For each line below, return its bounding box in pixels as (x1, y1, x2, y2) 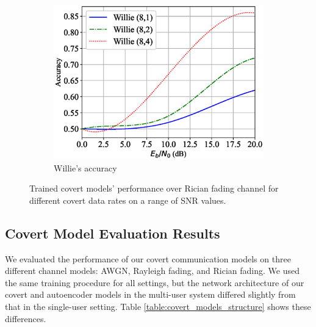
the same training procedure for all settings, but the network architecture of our (5, 276, 304, 289)
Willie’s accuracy (54, 161, 117, 174)
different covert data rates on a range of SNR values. (29, 193, 226, 206)
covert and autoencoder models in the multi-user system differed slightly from (5, 288, 296, 301)
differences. (5, 312, 46, 325)
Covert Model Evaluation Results (5, 223, 220, 242)
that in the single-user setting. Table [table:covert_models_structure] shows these (5, 300, 311, 312)
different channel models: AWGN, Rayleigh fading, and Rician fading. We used (5, 264, 300, 277)
